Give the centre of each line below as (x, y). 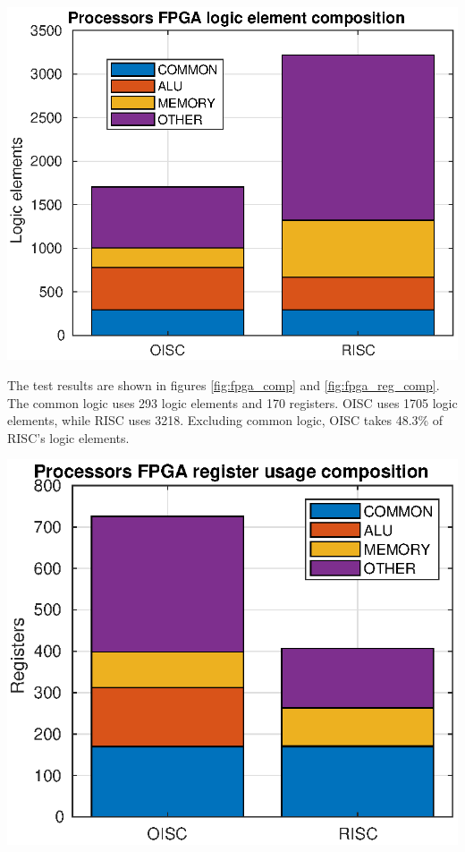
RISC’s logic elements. (68, 437)
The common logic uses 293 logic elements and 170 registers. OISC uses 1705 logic (232, 402)
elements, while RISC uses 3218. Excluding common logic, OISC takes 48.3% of (225, 420)
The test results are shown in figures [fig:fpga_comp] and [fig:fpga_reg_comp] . (224, 385)
